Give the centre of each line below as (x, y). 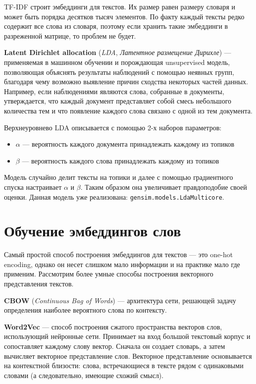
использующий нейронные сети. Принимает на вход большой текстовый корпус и (127, 336)
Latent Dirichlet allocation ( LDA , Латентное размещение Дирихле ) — (118, 52)
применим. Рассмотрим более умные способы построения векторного (109, 274)
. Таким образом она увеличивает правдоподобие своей (164, 187)
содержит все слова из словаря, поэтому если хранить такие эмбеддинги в (116, 26)
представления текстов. (39, 284)
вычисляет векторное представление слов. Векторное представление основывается (128, 356)
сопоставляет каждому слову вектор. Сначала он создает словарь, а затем (115, 346)
